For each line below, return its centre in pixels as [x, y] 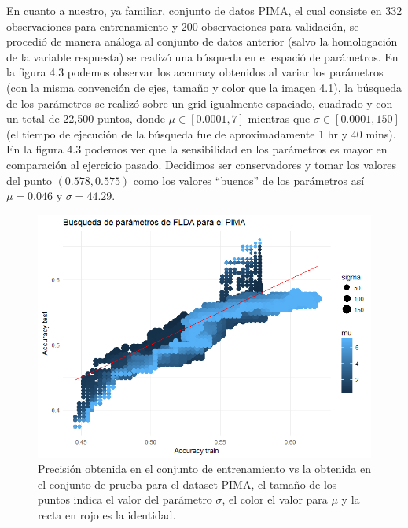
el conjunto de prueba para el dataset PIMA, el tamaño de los [187, 484]
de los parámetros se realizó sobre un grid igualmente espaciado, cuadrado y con [200, 103]
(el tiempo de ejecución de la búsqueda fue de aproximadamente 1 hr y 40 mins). [201, 133]
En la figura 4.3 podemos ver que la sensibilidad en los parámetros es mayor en [197, 149]
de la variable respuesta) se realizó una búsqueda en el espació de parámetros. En [202, 56]
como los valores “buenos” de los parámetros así [249, 180]
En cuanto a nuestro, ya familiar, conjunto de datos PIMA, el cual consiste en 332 [204, 10]
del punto [29, 180]
